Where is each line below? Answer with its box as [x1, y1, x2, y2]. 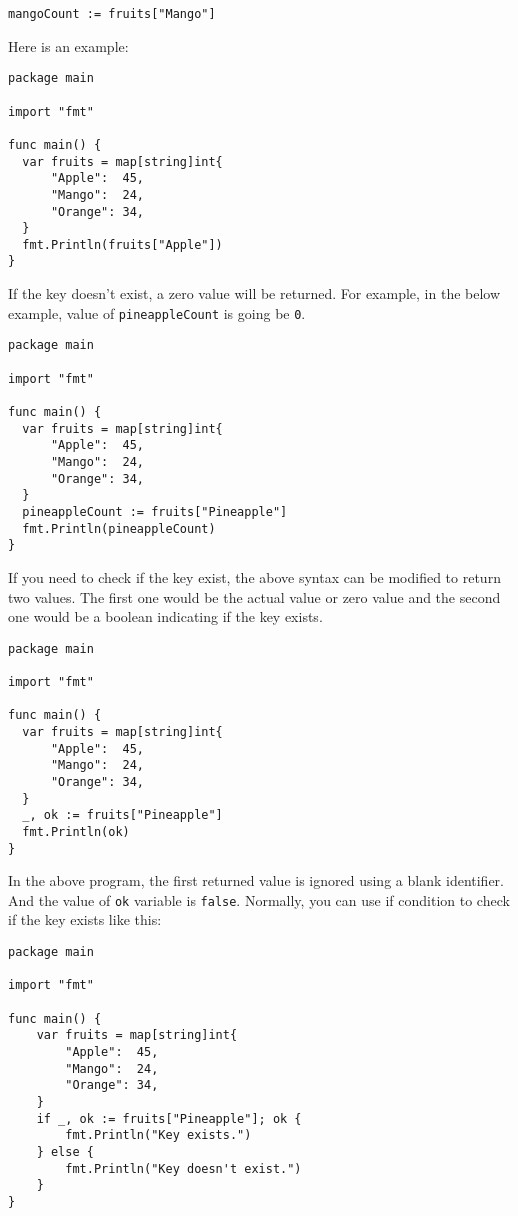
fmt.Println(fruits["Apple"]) [22, 237, 223, 252]
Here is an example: [8, 35, 129, 56]
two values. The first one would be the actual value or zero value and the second [8, 586, 501, 607]
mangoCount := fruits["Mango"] [8, 7, 216, 21]
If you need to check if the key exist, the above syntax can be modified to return [8, 566, 501, 587]
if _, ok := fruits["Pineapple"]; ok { [36, 1111, 302, 1126]
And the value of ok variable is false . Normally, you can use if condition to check [8, 889, 510, 910]
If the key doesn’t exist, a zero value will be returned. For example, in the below [8, 283, 501, 304]
